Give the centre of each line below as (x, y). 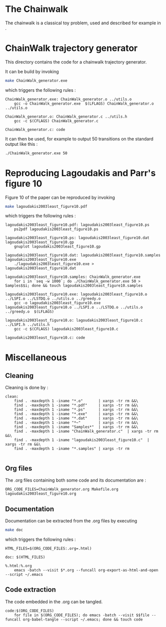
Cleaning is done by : (27, 387)
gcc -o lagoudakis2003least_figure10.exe (57, 303)
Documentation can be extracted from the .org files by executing (71, 521)
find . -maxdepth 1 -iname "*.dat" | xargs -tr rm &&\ (76, 418)
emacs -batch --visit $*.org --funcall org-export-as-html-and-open (86, 570)
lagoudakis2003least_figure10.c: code (45, 338)
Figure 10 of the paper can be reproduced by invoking (60, 197)
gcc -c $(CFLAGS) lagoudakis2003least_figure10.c (66, 329)
